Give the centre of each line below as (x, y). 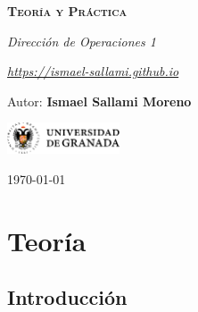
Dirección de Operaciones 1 (82, 41)
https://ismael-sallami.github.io (93, 71)
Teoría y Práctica (67, 11)
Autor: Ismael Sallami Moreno (99, 101)
